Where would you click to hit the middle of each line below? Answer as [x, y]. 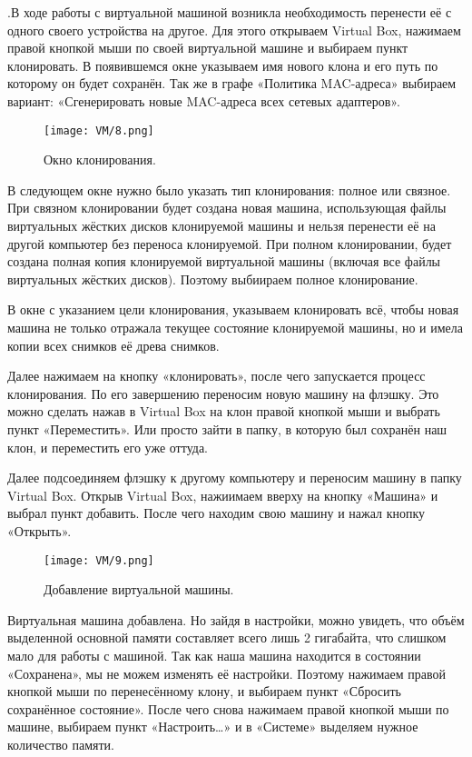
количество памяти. [61, 744]
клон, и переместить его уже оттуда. [108, 447]
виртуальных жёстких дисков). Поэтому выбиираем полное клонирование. [213, 279]
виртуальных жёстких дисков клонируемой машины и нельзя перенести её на [221, 225]
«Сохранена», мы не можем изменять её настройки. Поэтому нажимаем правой [227, 673]
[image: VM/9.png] [99, 560]
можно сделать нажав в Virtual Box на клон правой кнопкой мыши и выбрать [224, 411]
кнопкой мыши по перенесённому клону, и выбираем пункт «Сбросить [204, 691]
